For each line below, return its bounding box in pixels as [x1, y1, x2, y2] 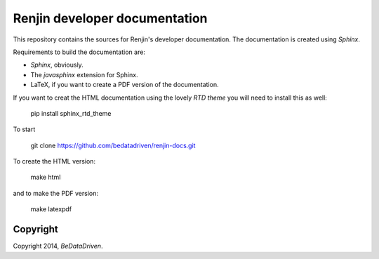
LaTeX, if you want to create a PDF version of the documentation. [30, 81, 219, 89]
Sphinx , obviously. [30, 60, 84, 69]
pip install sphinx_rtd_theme [30, 109, 112, 117]
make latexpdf [30, 205, 72, 213]
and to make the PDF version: [13, 189, 98, 197]
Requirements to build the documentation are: [13, 48, 145, 56]
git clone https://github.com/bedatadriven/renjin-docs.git [30, 141, 196, 150]
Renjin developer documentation [13, 11, 208, 26]
